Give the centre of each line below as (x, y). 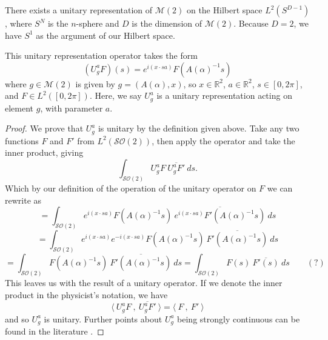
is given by (95, 83)
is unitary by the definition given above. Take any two (199, 128)
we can (280, 188)
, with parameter (72, 108)
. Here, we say (115, 95)
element (19, 108)
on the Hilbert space (224, 10)
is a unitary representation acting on (224, 95)
